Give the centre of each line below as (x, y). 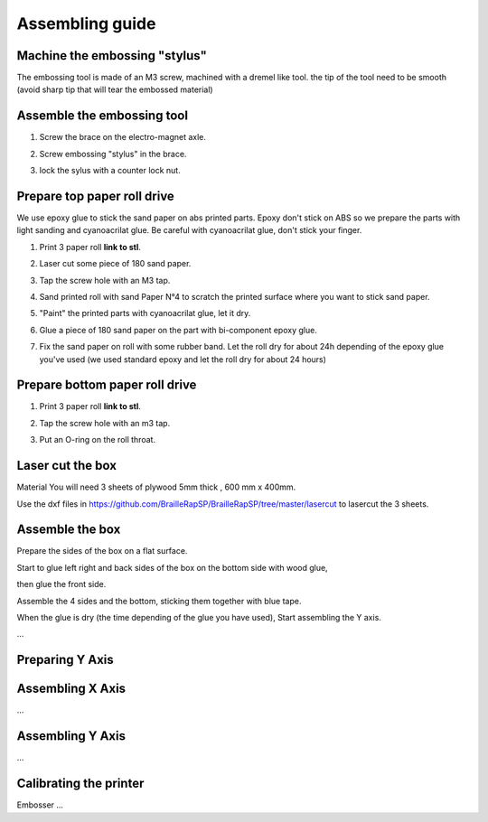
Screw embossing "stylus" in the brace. (113, 154)
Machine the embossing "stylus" (112, 56)
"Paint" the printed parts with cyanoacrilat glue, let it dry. (145, 313)
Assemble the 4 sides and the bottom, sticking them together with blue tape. (159, 601)
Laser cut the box (67, 466)
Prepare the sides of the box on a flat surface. (102, 551)
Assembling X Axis (71, 689)
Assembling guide (86, 23)
